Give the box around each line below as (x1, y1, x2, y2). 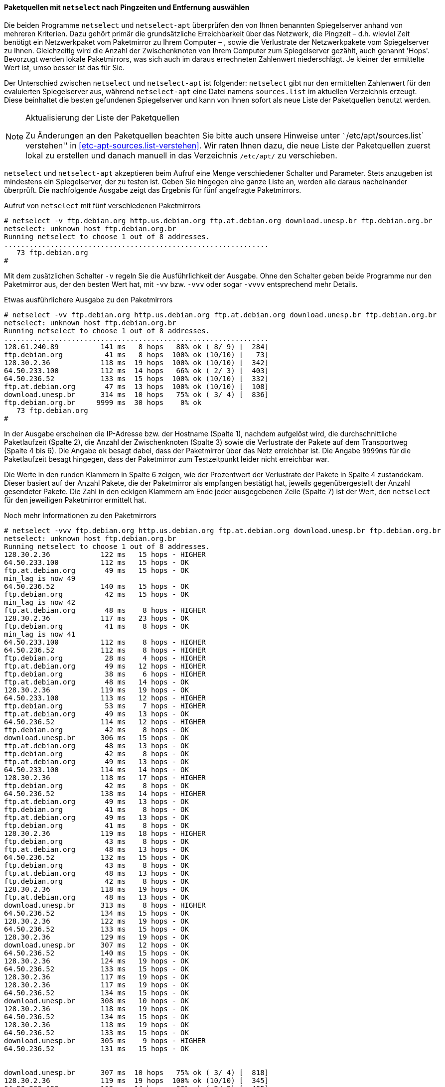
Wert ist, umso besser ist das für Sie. (4, 63, 125, 72)
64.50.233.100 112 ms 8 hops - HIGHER (4, 638, 206, 646)
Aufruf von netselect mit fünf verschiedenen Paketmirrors (4, 201, 201, 210)
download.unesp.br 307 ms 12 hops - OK (4, 941, 189, 949)
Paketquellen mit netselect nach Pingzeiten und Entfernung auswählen (4, 3, 250, 11)
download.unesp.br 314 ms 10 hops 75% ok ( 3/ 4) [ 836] (4, 390, 269, 399)
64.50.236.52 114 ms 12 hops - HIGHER (4, 717, 206, 726)
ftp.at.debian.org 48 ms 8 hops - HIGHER (4, 606, 206, 614)
